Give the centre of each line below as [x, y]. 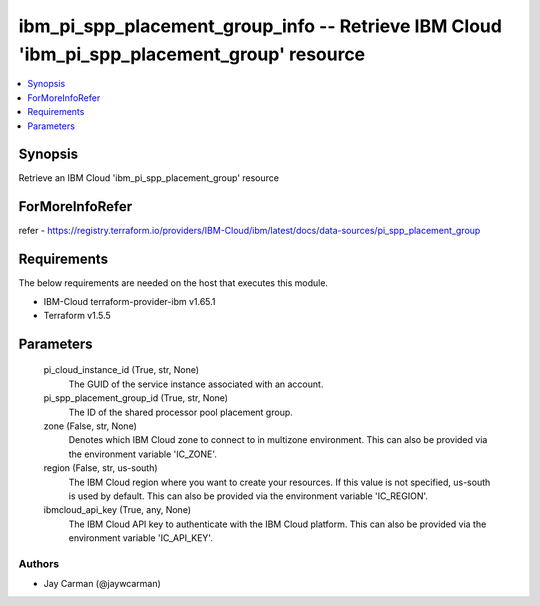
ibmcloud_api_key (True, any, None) [117, 510]
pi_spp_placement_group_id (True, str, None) [136, 398]
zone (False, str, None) [90, 426]
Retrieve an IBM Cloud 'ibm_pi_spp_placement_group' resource [149, 178]
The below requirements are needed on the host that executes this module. [173, 283]
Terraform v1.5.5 [77, 316]
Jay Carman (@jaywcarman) [102, 584]
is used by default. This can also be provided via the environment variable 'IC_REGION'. [248, 496]
